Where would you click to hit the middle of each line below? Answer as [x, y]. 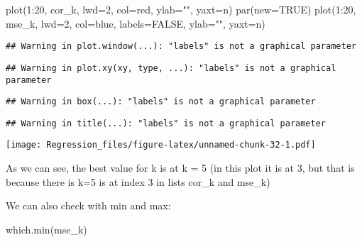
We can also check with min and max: [88, 205]
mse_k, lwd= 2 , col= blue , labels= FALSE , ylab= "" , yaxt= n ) [136, 23]
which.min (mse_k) [46, 229]
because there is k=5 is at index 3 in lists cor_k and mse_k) [138, 181]
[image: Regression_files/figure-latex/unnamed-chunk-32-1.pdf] [161, 145]
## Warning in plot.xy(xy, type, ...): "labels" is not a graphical [171, 68]
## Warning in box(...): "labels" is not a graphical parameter [161, 102]
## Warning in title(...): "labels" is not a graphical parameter [166, 123]
